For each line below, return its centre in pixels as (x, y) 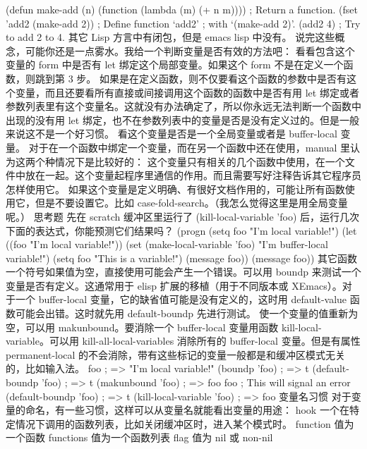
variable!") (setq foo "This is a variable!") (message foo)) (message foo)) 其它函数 (182, 258)
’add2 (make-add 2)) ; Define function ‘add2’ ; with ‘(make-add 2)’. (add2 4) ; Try (183, 23)
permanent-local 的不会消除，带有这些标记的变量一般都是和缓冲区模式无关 (176, 354)
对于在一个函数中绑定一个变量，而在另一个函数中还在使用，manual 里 (189, 147)
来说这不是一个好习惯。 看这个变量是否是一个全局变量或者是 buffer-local (172, 134)
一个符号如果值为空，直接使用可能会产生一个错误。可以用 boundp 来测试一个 (183, 272)
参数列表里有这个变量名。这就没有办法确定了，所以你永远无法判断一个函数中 (183, 106)
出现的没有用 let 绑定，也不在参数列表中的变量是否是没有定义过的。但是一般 (182, 119)
